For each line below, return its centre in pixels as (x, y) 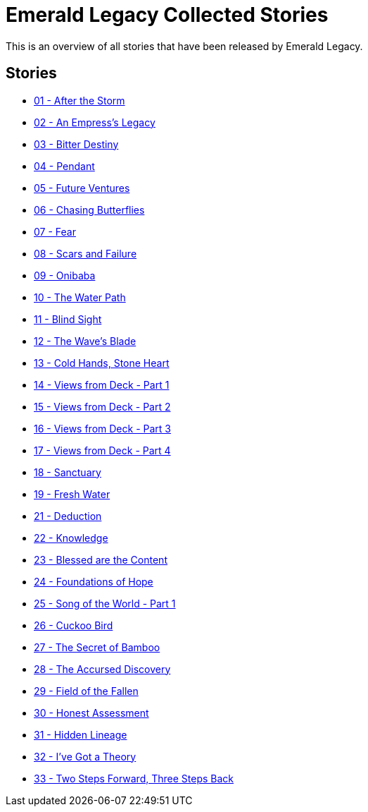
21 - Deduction (68, 516)
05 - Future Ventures (82, 188)
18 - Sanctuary (68, 472)
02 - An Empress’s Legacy (95, 122)
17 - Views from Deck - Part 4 (102, 450)
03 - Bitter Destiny (76, 144)
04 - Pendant (64, 166)
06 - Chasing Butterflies (89, 210)
